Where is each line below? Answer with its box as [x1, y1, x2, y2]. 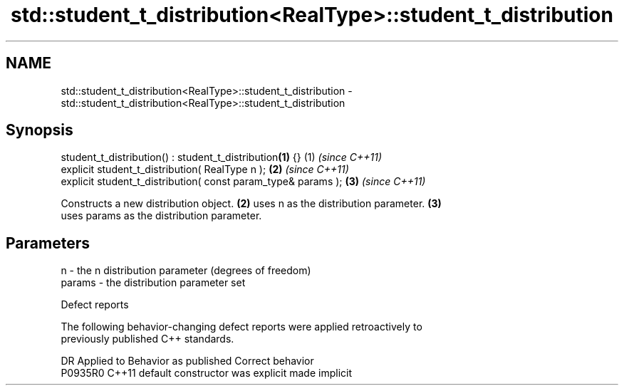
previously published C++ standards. [61, 333, 234, 345]
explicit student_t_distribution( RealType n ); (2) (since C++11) [61, 163, 349, 176]
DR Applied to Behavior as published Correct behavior [61, 355, 314, 367]
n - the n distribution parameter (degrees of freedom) [61, 264, 311, 277]
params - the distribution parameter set [61, 276, 246, 289]
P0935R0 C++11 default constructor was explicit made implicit [61, 367, 353, 380]
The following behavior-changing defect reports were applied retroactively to [61, 320, 422, 333]
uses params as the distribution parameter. [61, 209, 262, 222]
